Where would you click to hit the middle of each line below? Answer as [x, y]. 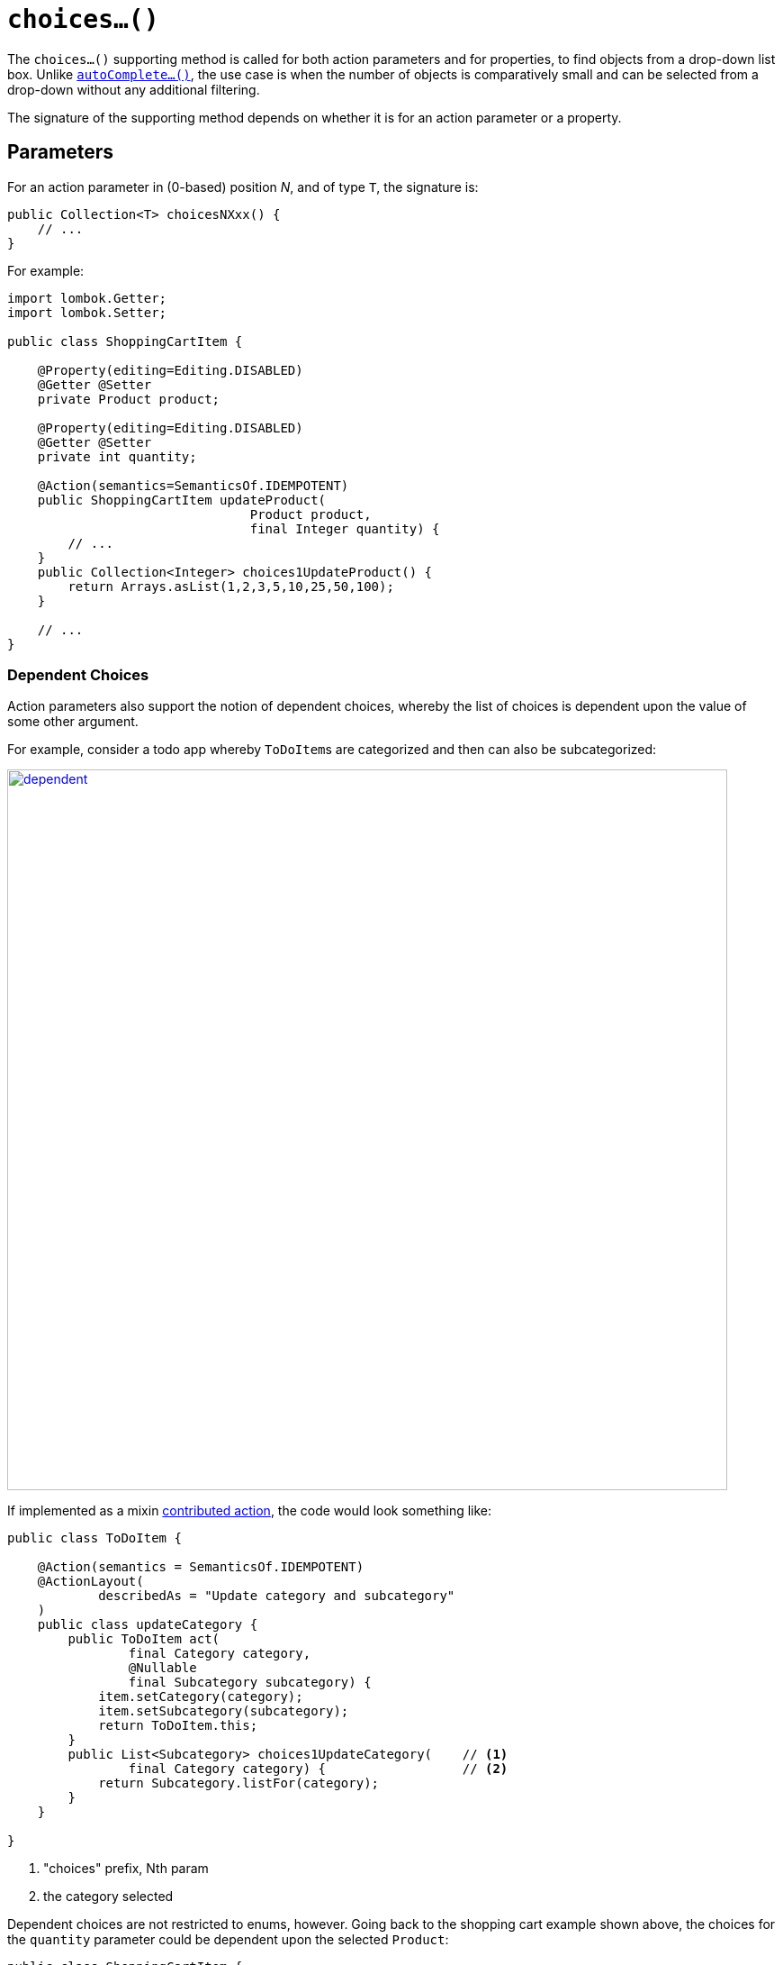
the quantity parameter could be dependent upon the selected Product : [228, 1940]
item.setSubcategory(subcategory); [224, 1711]
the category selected [108, 1897]
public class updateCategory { [148, 1625]
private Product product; [129, 399]
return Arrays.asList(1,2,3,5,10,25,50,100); [231, 586]
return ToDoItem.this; [178, 1726]
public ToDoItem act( [144, 1639]
